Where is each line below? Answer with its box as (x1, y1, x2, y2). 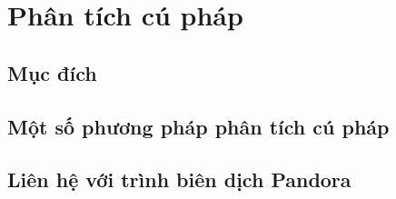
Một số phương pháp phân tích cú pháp (7, 112, 390, 140)
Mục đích (7, 58, 97, 86)
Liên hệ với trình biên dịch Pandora (7, 165, 351, 194)
